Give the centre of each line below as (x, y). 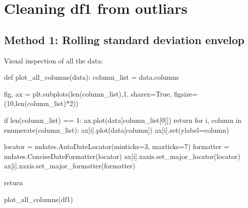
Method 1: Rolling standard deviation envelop (124, 39)
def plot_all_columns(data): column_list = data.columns (92, 77)
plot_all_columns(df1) (39, 199)
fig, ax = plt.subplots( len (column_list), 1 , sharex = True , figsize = (101, 93)
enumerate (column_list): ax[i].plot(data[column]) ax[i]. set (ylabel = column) (117, 130)
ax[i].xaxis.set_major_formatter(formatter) (70, 166)
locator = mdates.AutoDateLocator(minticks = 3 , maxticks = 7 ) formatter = (117, 146)
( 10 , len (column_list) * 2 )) (41, 103)
